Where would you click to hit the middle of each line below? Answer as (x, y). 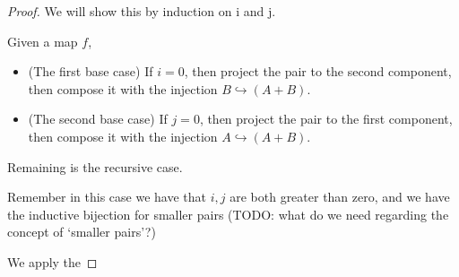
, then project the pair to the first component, (326, 119)
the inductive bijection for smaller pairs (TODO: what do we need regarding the (228, 214)
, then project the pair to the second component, (318, 71)
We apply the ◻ (52, 261)
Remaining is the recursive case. (95, 166)
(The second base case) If (98, 119)
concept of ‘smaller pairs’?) (82, 232)
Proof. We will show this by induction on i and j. (142, 11)
